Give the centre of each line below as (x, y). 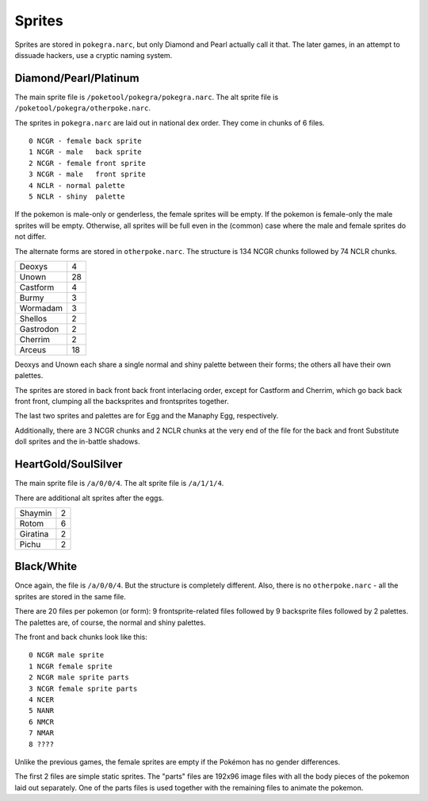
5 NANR (42, 711)
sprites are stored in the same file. (70, 596)
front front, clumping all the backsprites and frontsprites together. (122, 402)
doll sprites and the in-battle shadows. (77, 441)
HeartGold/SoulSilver (69, 464)
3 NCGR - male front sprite (88, 174)
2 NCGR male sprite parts (79, 678)
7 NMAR (42, 733)
